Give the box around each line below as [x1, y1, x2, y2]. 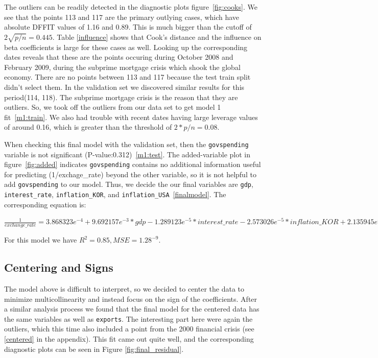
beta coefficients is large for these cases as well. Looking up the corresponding [4, 41, 248, 52]
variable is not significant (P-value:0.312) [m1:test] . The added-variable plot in [4, 149, 250, 159]
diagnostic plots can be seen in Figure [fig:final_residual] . [4, 343, 184, 354]
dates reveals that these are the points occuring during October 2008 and [4, 52, 233, 62]
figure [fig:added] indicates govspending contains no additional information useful [4, 159, 261, 170]
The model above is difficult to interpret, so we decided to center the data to [4, 283, 244, 294]
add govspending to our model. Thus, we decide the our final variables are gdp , [4, 179, 253, 189]
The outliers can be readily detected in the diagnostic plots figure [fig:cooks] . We [4, 2, 257, 12]
